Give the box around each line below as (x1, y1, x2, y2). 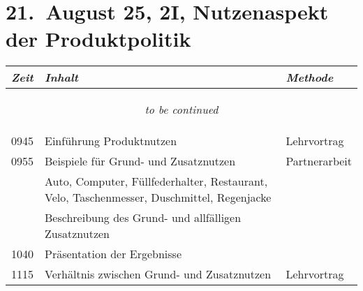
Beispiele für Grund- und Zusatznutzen (45, 153, 236, 170)
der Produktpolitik (6, 24, 191, 53)
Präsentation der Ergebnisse (45, 246, 181, 262)
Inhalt (45, 69, 78, 86)
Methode (286, 69, 334, 86)
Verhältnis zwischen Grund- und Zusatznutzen (45, 266, 272, 283)
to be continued (145, 101, 218, 118)
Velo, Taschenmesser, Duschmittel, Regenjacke (45, 189, 272, 206)
